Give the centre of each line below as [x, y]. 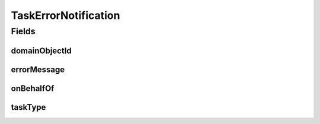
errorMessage [38, 69]
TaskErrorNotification [65, 15]
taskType [28, 107]
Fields [23, 31]
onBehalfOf [33, 88]
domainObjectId [41, 50]
